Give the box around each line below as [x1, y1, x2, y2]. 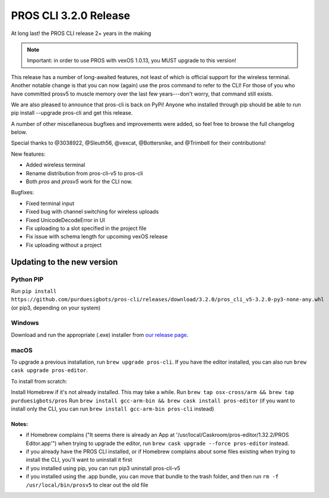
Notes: [11, 420, 29, 427]
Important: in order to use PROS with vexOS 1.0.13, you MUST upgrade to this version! [27, 57, 237, 64]
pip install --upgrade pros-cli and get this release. [11, 109, 133, 116]
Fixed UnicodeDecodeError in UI [26, 216, 105, 223]
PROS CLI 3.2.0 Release [11, 9, 131, 22]
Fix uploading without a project [26, 241, 102, 248]
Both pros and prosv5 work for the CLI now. [26, 178, 133, 185]
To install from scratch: [11, 377, 68, 384]
